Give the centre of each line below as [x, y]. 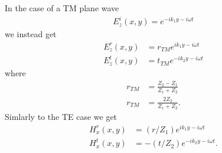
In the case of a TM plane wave [62, 8]
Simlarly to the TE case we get [61, 116]
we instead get [31, 34]
